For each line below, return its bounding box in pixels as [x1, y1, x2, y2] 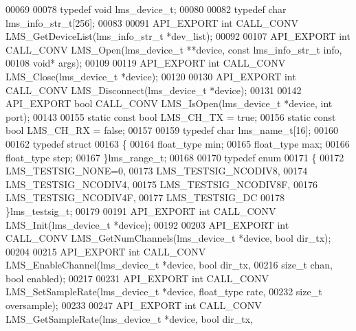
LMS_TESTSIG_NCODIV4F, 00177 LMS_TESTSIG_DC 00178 [5, 190, 285, 205]
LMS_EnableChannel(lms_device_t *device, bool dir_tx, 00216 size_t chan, [5, 258, 333, 272]
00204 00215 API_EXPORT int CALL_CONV [5, 244, 206, 258]
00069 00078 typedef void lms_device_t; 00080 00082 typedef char [5, 2, 287, 16]
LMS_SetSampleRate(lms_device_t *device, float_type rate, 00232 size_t [5, 284, 322, 299]
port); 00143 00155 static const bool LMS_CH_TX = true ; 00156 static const [5, 109, 336, 124]
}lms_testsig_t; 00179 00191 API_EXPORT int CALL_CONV [5, 203, 276, 218]
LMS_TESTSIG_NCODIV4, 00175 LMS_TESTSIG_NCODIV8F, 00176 [5, 176, 318, 191]
